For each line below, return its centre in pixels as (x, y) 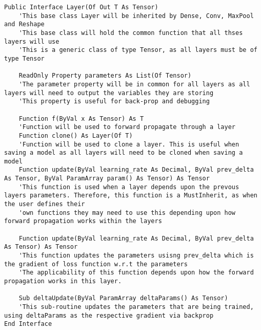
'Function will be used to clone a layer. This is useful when (129, 144)
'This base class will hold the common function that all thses (131, 33)
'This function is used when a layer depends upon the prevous (129, 187)
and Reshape (24, 24)
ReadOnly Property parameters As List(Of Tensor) (105, 76)
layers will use (32, 41)
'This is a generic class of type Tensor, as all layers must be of (138, 50)
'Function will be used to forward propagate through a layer (127, 127)
